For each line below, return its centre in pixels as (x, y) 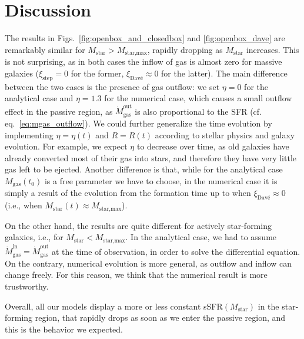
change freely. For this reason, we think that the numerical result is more (136, 275)
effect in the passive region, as (59, 111)
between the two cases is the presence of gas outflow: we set (112, 86)
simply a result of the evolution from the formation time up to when (128, 193)
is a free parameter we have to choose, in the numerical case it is (161, 180)
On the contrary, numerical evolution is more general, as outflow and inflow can (148, 263)
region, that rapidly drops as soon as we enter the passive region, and (160, 318)
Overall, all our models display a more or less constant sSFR (114, 306)
